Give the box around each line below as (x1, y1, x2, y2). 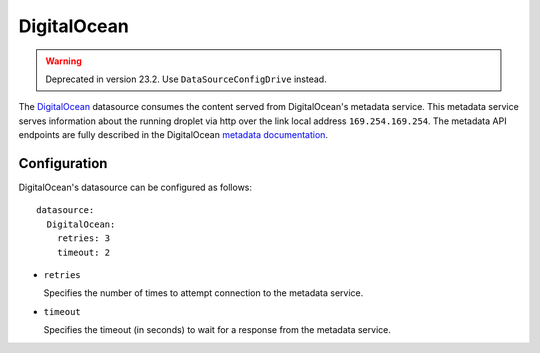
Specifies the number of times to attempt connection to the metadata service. (43, 287, 364, 299)
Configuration (18, 155, 108, 172)
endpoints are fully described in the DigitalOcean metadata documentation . (18, 129, 329, 141)
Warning (45, 55, 82, 67)
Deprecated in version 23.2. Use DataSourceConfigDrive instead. (45, 73, 327, 85)
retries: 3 (56, 233, 111, 244)
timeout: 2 (56, 246, 111, 258)
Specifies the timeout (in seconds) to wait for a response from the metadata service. (43, 324, 392, 336)
